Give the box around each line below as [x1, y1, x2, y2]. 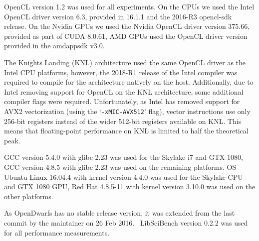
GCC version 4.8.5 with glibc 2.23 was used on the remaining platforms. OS [4, 161, 237, 172]
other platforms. [4, 191, 53, 201]
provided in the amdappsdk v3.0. [4, 40, 105, 51]
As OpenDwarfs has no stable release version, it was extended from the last [4, 208, 235, 218]
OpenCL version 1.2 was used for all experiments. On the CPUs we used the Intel [4, 1, 255, 11]
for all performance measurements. [4, 227, 110, 238]
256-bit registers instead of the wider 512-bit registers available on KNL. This [4, 116, 242, 126]
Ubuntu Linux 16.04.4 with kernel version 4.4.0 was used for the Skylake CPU [4, 171, 243, 182]
